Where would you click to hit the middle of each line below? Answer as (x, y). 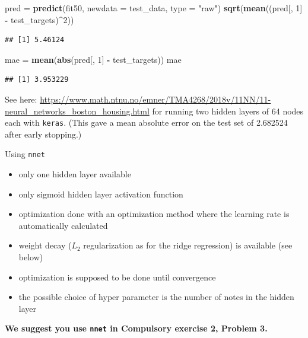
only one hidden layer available (75, 174)
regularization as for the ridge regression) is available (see (188, 245)
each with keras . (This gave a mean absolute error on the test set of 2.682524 (146, 122)
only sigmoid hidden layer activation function (101, 194)
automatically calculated (63, 225)
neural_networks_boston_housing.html (77, 111)
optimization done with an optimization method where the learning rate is (154, 214)
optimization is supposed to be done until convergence (117, 277)
